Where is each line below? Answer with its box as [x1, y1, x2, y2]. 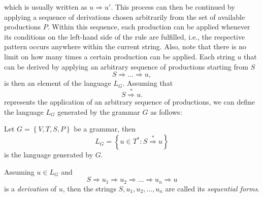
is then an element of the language [4, 78, 111, 88]
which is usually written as [4, 2, 87, 12]
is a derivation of [4, 183, 57, 193]
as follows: [150, 106, 182, 117]
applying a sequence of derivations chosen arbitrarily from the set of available [4, 11, 245, 22]
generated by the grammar [57, 106, 140, 117]
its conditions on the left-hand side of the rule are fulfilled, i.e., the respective [4, 31, 245, 42]
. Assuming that [122, 78, 173, 88]
